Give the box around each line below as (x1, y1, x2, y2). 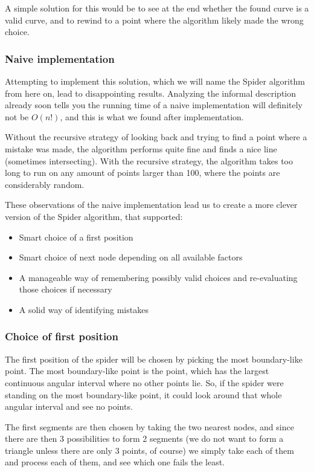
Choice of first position (5, 329, 118, 344)
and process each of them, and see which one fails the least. (5, 456, 225, 468)
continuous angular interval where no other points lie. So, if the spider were (5, 376, 284, 389)
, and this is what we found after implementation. (60, 110, 244, 123)
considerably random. (5, 178, 85, 190)
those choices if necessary (19, 283, 112, 296)
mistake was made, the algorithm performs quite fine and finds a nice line (5, 142, 277, 155)
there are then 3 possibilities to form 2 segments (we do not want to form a (5, 432, 284, 445)
